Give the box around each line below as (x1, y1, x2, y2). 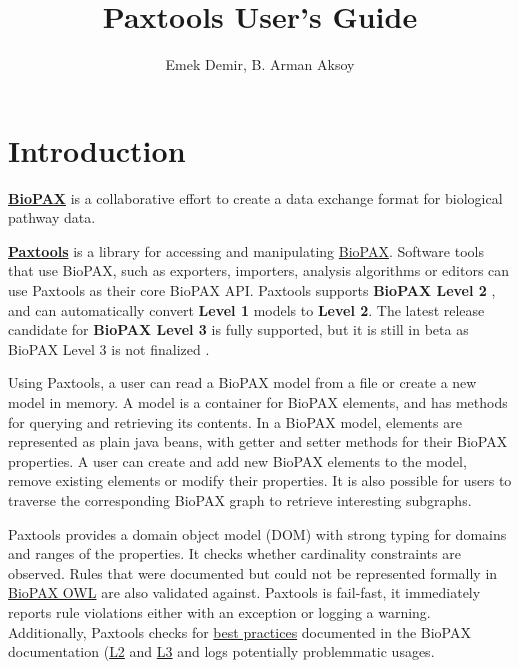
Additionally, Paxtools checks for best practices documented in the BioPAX (8, 621, 471, 642)
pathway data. (8, 207, 96, 228)
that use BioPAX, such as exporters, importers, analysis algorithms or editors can (8, 260, 510, 281)
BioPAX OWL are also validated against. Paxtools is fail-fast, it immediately (8, 582, 481, 603)
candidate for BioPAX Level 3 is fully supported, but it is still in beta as (8, 319, 469, 340)
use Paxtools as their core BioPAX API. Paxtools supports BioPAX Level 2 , (8, 280, 496, 301)
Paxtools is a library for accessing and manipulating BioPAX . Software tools (8, 240, 484, 261)
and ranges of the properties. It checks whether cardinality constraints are (8, 543, 461, 564)
